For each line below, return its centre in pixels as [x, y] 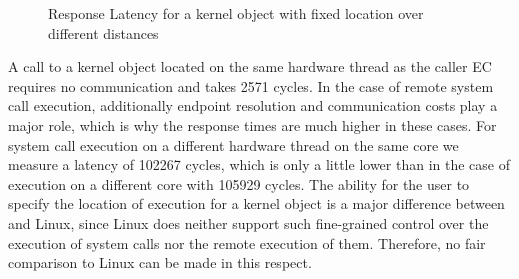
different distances [103, 32]
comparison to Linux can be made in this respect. [160, 262]
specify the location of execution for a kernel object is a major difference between [256, 203]
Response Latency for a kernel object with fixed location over [236, 13]
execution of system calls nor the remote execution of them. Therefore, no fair [247, 242]
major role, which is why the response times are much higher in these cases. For [252, 124]
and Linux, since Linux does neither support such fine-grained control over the [248, 222]
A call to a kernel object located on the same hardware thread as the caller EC [250, 66]
